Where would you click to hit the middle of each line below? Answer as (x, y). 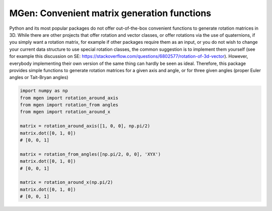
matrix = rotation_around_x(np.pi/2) (66, 182)
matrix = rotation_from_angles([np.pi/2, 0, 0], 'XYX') (90, 154)
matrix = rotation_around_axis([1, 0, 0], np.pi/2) (85, 126)
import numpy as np (44, 91)
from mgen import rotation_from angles (69, 105)
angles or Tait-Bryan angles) (39, 78)
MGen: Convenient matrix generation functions (110, 13)
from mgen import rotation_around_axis (69, 98)
